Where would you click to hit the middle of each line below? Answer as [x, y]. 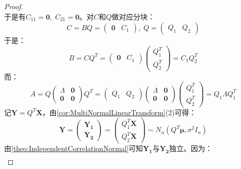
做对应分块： [133, 16]
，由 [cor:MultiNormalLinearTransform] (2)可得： [119, 112]
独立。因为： [191, 148]
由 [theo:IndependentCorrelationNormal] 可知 [74, 148]
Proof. [14, 6]
